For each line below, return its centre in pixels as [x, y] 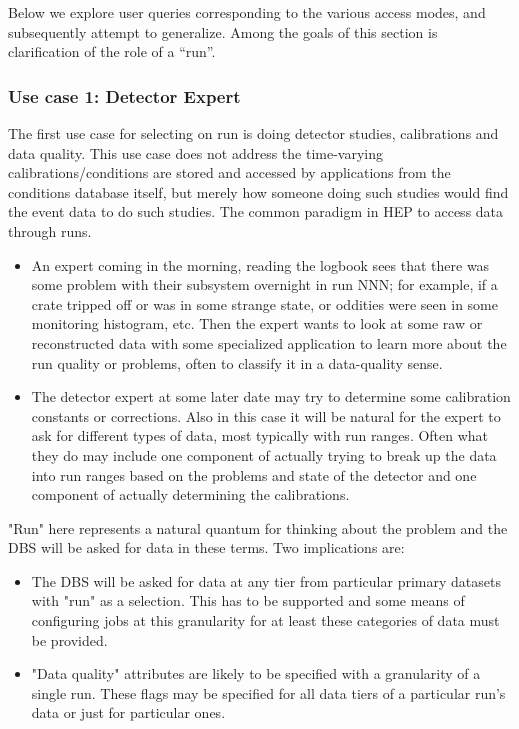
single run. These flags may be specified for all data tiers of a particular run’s [268, 692]
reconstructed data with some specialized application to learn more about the [269, 342]
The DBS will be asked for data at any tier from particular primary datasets [266, 580]
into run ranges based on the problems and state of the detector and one [254, 474]
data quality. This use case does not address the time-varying [196, 152]
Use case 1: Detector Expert [124, 95]
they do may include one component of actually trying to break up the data [264, 454]
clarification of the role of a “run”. [112, 51]
